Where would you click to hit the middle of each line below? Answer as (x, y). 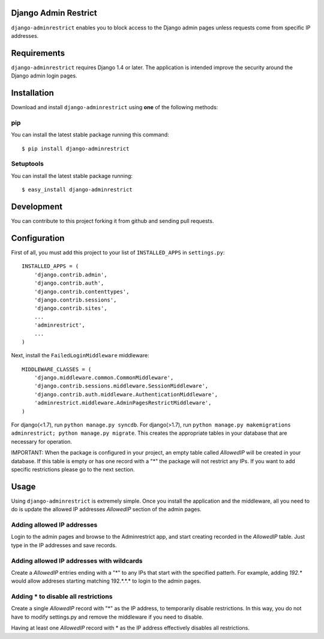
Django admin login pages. (44, 76)
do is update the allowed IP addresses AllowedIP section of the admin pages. (106, 509)
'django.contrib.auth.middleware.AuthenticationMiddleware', (126, 394)
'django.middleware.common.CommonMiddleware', (104, 378)
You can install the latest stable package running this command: (90, 135)
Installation (32, 93)
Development (37, 206)
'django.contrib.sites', (70, 308)
